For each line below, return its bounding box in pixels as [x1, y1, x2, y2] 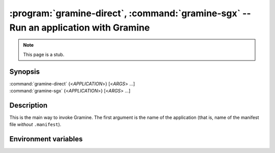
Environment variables [9, 135, 83, 143]
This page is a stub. [23, 51, 65, 57]
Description [9, 101, 48, 109]
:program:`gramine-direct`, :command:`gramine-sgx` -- [9, 8, 252, 19]
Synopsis [9, 67, 40, 76]
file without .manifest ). [9, 121, 62, 128]
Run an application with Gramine [9, 22, 150, 33]
